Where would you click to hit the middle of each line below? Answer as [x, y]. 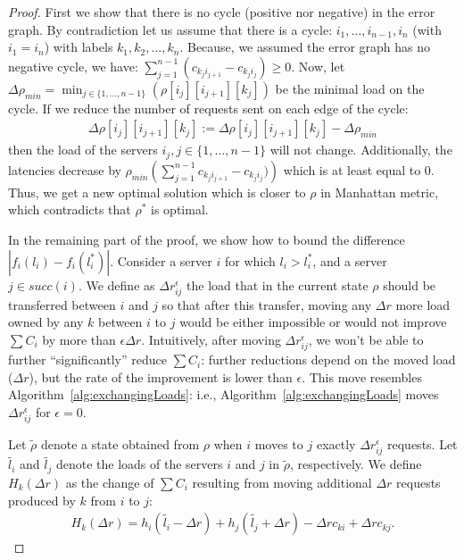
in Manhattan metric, [380, 192]
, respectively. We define [356, 464]
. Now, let [318, 66]
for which [250, 260]
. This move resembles [362, 376]
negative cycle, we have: [73, 66]
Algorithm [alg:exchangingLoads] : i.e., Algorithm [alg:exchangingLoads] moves [224, 394]
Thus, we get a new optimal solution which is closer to [157, 192]
